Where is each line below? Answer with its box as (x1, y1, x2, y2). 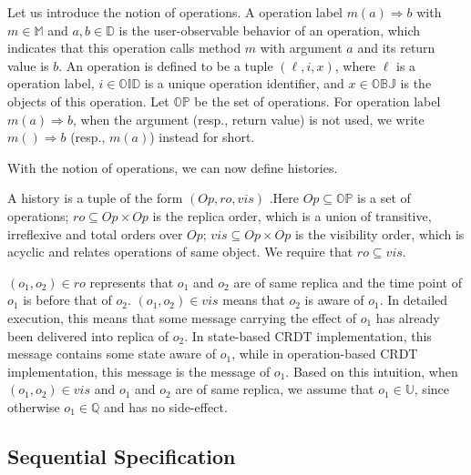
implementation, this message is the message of (7, 361, 271, 380)
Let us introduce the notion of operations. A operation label (7, 3, 343, 21)
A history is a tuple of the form (7, 188, 183, 207)
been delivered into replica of (7, 326, 169, 345)
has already (375, 308, 440, 327)
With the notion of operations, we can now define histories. (7, 157, 338, 177)
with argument (260, 38, 343, 57)
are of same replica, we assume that (175, 379, 374, 399)
